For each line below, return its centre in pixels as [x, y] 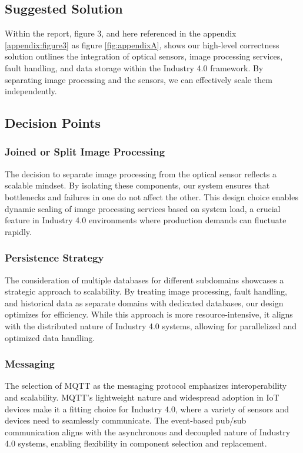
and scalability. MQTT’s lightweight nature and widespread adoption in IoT [142, 397]
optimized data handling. [50, 337]
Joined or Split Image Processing [85, 152]
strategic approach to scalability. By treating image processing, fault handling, [146, 291]
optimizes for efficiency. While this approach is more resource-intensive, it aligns [149, 314]
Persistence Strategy [54, 258]
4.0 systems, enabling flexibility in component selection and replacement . [136, 443]
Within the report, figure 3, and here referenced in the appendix [121, 33]
